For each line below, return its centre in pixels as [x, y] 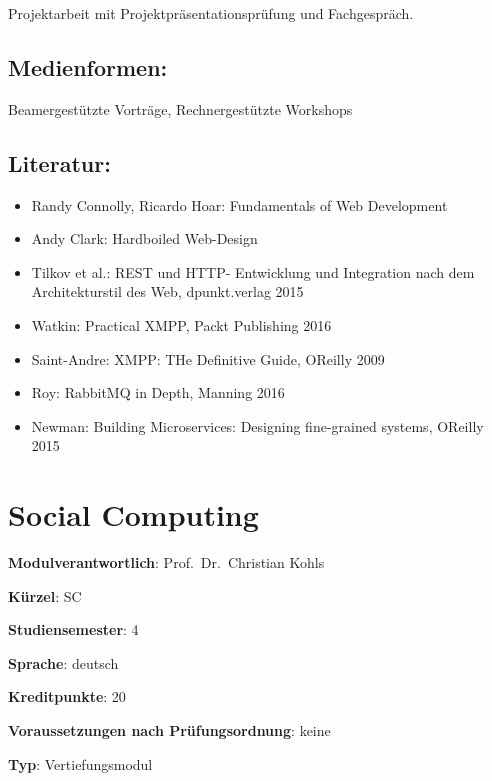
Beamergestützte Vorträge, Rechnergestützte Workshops [180, 108]
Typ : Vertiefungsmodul [80, 763]
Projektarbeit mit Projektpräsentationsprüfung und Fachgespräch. [211, 13]
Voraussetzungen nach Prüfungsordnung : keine [169, 730]
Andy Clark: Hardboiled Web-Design [144, 238]
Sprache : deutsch [63, 662]
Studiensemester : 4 [73, 629]
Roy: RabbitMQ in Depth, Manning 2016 [158, 392]
